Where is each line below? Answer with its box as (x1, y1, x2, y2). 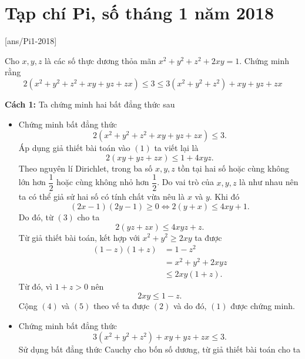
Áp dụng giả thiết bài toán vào (18, 142, 130, 154)
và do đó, (173, 299, 207, 311)
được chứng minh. (230, 299, 295, 311)
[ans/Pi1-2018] (5, 35, 57, 47)
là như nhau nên (239, 176, 299, 188)
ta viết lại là (154, 142, 199, 154)
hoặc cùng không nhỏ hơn (56, 176, 149, 188)
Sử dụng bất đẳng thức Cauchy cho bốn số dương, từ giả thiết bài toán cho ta (18, 343, 301, 355)
